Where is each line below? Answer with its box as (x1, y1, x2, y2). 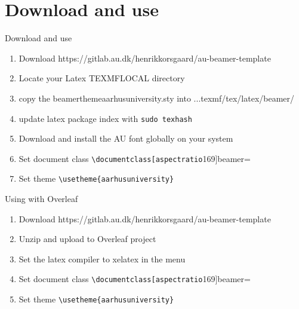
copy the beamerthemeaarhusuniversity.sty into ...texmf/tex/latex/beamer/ (19, 91, 295, 104)
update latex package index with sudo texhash (19, 112, 192, 124)
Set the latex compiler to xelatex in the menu (19, 252, 186, 265)
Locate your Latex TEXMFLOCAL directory (19, 72, 185, 84)
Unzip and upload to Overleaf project (19, 232, 156, 245)
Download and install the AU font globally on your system (19, 132, 233, 145)
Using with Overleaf (5, 192, 78, 205)
